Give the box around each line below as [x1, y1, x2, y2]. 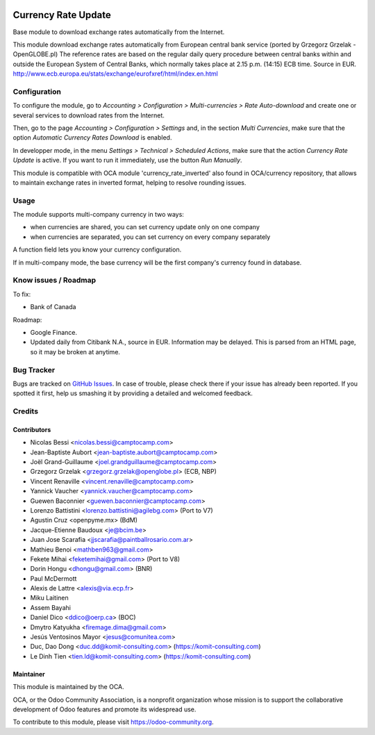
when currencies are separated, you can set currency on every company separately [30, 233, 271, 241]
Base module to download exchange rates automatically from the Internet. [12, 28, 225, 36]
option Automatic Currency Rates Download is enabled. [12, 133, 172, 142]
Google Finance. [30, 328, 78, 336]
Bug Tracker [12, 365, 56, 374]
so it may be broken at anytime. [30, 347, 121, 356]
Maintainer [12, 670, 45, 678]
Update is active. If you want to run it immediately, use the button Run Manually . [12, 156, 242, 165]
